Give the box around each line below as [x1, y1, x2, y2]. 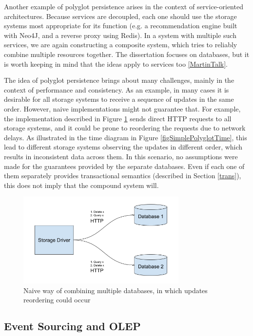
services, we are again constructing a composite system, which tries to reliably [4, 39, 237, 50]
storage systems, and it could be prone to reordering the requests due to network [4, 123, 246, 133]
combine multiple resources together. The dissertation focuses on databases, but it [4, 49, 250, 59]
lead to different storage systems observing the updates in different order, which [4, 142, 243, 152]
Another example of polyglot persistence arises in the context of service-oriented [4, 1, 243, 11]
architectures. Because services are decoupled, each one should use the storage [4, 11, 237, 21]
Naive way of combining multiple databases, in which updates [23, 285, 208, 295]
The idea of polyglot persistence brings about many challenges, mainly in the [4, 75, 234, 85]
